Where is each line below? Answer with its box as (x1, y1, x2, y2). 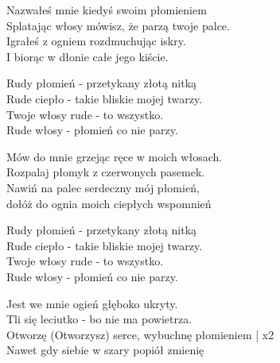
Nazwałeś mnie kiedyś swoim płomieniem (6, 2, 207, 17)
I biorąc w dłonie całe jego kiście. (6, 48, 169, 64)
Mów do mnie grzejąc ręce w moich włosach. (6, 148, 223, 164)
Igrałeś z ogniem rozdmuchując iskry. (6, 33, 186, 49)
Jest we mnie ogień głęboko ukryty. (6, 295, 178, 311)
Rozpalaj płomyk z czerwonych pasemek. (6, 164, 205, 180)
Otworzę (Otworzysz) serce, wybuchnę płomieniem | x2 (6, 326, 274, 342)
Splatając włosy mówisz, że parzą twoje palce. (6, 17, 230, 33)
